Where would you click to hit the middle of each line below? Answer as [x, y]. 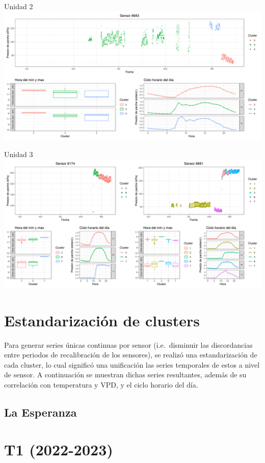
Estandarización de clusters [102, 320]
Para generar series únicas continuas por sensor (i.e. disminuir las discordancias [128, 344]
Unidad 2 [19, 6]
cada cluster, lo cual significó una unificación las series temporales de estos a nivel [132, 364]
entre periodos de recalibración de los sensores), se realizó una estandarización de [131, 355]
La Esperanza [41, 412]
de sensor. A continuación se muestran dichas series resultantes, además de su [125, 375]
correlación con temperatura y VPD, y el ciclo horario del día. [101, 384]
